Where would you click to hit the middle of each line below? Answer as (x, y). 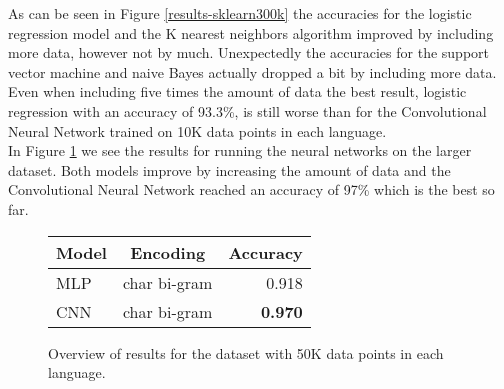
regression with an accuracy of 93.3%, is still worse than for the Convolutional (247, 110)
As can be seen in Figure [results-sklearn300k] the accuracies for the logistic (240, 13)
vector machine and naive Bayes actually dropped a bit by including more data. (252, 71)
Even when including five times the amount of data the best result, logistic (237, 91)
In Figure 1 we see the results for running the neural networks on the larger (240, 150)
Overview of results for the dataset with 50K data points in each (246, 352)
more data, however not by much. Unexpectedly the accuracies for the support (248, 52)
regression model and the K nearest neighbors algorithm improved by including (251, 32)
